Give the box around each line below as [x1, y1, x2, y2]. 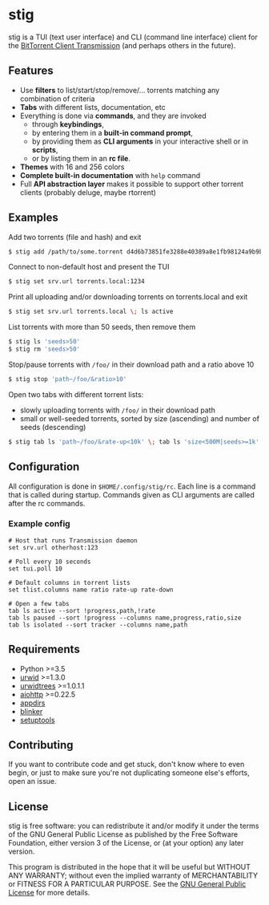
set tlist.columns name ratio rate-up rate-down [8, 586, 174, 594]
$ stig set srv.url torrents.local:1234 [8, 278, 146, 286]
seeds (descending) [19, 422, 86, 432]
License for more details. [8, 888, 90, 898]
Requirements [8, 643, 80, 656]
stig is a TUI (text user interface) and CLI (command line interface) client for [8, 32, 258, 42]
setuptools [19, 715, 55, 724]
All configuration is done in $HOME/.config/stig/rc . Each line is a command [8, 481, 256, 491]
